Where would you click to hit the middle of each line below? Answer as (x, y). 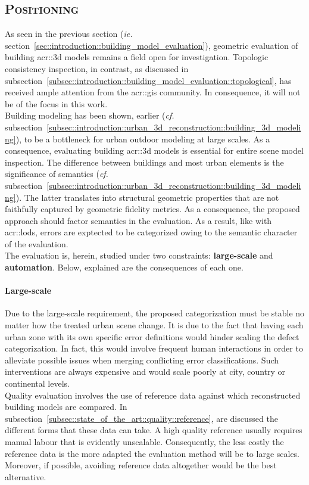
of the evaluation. (37, 243)
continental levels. (37, 383)
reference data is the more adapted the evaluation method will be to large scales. (152, 453)
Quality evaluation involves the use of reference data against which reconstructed (153, 395)
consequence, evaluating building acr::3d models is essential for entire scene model (154, 150)
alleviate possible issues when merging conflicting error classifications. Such (142, 360)
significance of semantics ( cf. (57, 174)
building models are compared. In (66, 407)
